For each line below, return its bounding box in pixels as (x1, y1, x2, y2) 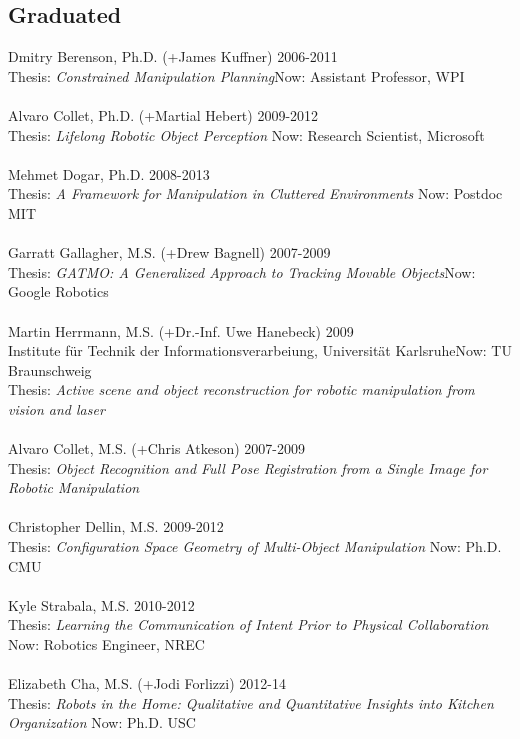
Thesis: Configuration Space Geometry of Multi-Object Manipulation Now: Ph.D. (8, 536, 502, 557)
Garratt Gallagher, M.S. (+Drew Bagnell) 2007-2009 (8, 242, 331, 263)
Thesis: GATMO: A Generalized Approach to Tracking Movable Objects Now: (8, 261, 476, 282)
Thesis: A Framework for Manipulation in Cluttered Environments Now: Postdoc (8, 183, 503, 204)
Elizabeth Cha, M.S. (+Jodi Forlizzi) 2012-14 (8, 673, 286, 694)
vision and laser (8, 398, 105, 419)
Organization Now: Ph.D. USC (8, 712, 196, 733)
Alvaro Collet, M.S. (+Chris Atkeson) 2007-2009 (8, 438, 305, 459)
